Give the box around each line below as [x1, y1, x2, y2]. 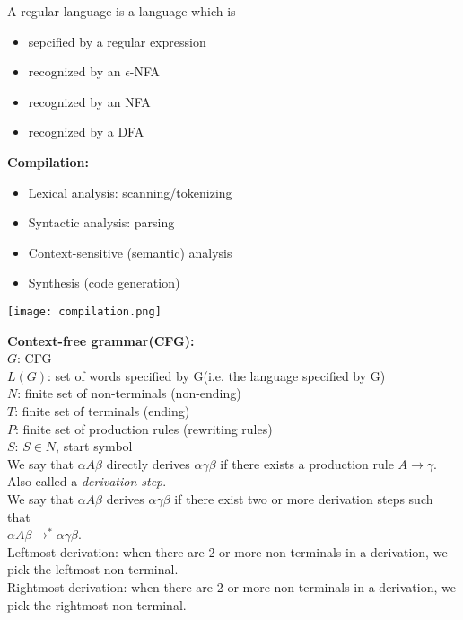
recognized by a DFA [28, 122, 144, 141]
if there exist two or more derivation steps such [174, 489, 433, 508]
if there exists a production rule [220, 454, 394, 473]
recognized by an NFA [28, 92, 151, 111]
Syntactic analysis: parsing [28, 213, 175, 232]
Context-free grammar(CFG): [7, 331, 195, 350]
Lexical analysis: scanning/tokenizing [28, 182, 232, 201]
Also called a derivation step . [7, 472, 167, 491]
